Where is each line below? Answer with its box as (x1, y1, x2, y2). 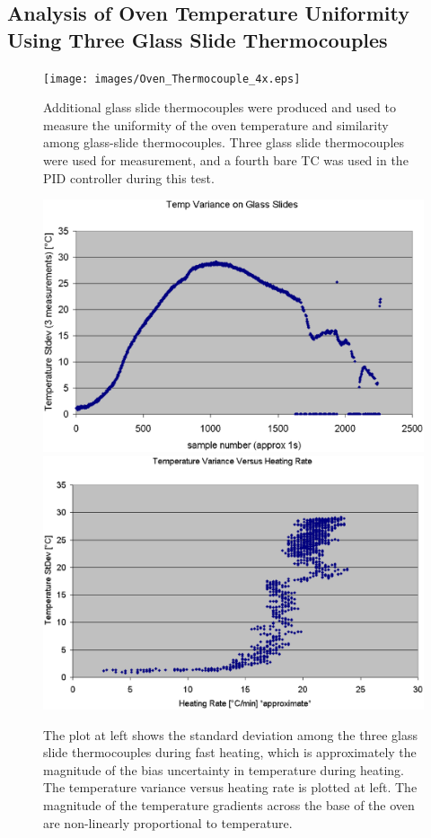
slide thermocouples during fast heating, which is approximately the (43, 743, 417, 762)
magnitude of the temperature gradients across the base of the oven (43, 795, 415, 814)
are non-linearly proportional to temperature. (43, 813, 293, 832)
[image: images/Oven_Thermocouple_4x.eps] (43, 72, 301, 85)
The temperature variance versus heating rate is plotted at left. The (43, 778, 418, 797)
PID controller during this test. (43, 168, 215, 187)
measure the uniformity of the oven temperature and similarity (43, 115, 389, 134)
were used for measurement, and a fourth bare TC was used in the (43, 151, 409, 170)
